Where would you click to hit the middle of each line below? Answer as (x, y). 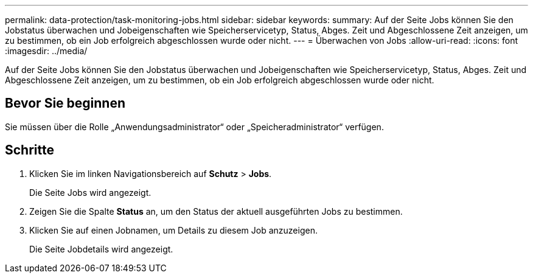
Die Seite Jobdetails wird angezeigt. (101, 249)
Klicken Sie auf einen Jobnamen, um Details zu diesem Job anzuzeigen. (173, 230)
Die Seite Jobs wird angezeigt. (90, 192)
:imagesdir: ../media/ (46, 51)
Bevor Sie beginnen (65, 103)
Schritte (30, 150)
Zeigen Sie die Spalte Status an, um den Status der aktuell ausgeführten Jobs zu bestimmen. (216, 211)
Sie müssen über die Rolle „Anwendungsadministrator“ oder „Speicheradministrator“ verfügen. (194, 127)
